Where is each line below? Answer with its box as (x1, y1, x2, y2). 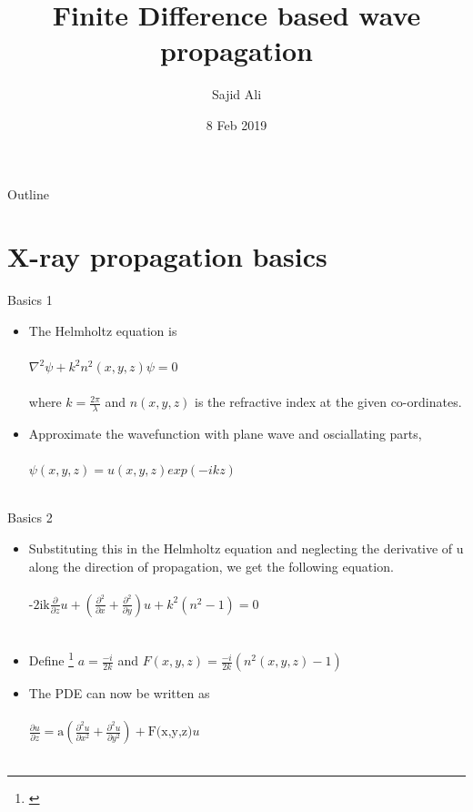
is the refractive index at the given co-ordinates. (195, 392, 462, 411)
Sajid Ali (211, 85, 262, 104)
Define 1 (28, 648, 74, 670)
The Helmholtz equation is (28, 320, 177, 340)
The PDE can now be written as (28, 684, 210, 703)
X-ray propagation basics (7, 238, 327, 275)
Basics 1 (7, 290, 53, 310)
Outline (7, 184, 49, 203)
